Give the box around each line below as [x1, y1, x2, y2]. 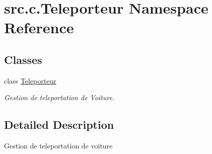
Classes [4, 51, 42, 67]
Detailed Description [4, 117, 114, 132]
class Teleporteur [4, 75, 56, 86]
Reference [4, 17, 74, 38]
